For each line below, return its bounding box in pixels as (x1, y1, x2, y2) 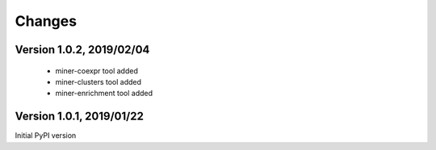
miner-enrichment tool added (55, 89, 153, 98)
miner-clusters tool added (55, 77, 141, 86)
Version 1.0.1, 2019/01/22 (15, 110, 145, 123)
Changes (15, 12, 77, 30)
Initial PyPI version (15, 131, 77, 140)
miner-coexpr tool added (55, 65, 139, 76)
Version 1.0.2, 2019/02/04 (15, 43, 150, 56)
